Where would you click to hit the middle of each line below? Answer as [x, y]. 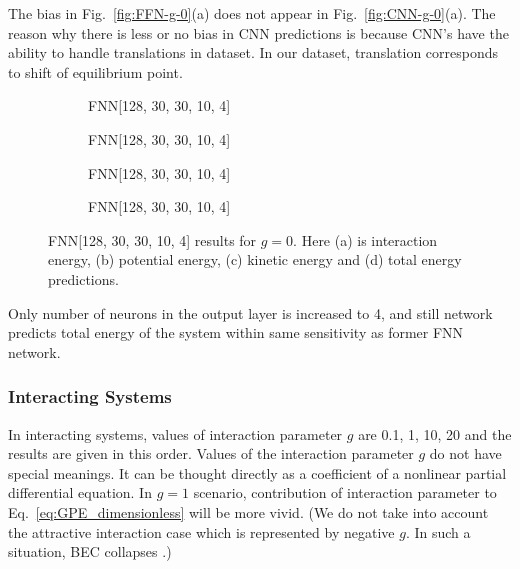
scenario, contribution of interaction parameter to [345, 492]
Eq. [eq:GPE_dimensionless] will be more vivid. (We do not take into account [248, 511]
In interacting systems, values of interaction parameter [175, 433]
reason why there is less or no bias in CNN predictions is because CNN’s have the [258, 32]
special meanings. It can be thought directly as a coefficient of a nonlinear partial [257, 472]
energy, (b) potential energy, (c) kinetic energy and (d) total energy [255, 259]
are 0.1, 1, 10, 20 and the [435, 433]
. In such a [438, 531]
